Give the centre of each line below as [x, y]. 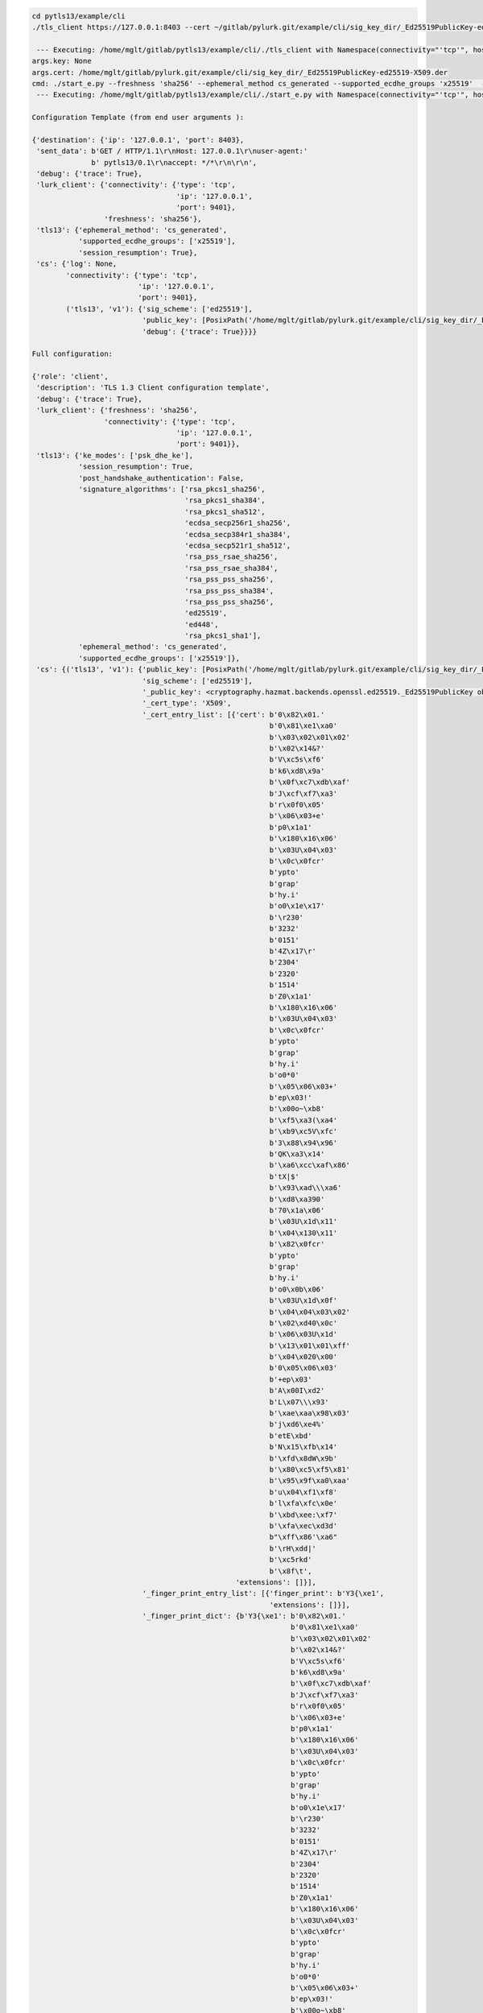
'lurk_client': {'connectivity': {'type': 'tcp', [136, 185]
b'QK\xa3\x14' [297, 1154]
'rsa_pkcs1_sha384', [225, 500]
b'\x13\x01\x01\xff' [310, 1345]
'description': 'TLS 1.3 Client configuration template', [153, 388]
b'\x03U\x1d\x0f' [303, 1301]
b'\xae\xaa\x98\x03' [310, 1414]
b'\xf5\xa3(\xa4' [303, 1120]
